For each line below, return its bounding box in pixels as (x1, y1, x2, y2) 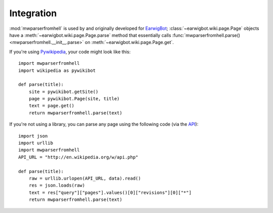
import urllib (18, 140, 53, 146)
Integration (9, 8, 57, 19)
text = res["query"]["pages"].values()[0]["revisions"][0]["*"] (28, 190, 192, 195)
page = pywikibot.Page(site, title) (28, 96, 120, 102)
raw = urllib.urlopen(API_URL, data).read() (28, 175, 141, 181)
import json (18, 133, 48, 139)
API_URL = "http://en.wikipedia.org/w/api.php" (18, 154, 139, 160)
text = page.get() (28, 103, 75, 109)
